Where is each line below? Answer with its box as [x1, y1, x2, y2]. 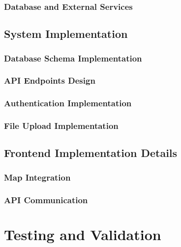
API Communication [4, 193, 88, 206]
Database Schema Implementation [4, 52, 142, 64]
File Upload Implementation [4, 120, 119, 132]
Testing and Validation [4, 224, 161, 244]
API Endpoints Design [4, 74, 95, 87]
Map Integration [4, 171, 71, 183]
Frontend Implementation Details [4, 145, 178, 160]
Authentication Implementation [4, 97, 132, 109]
